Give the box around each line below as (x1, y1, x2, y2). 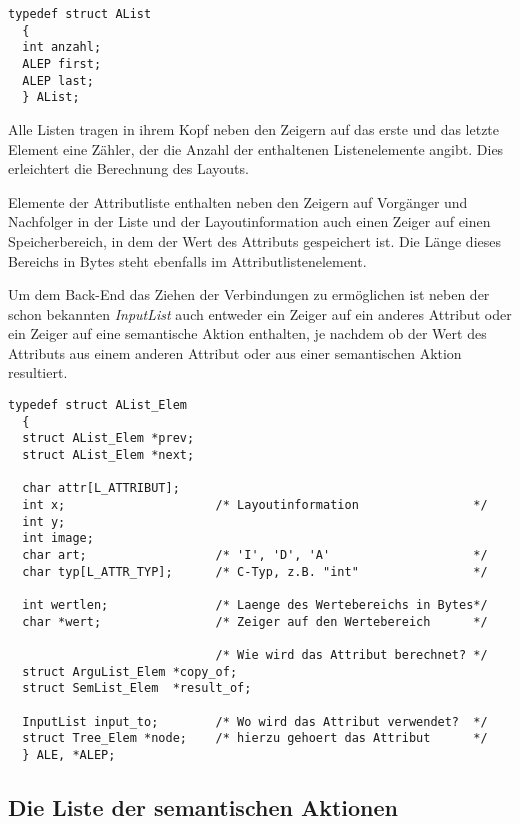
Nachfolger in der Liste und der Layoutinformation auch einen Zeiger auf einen (8, 211, 491, 232)
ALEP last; (22, 73, 94, 88)
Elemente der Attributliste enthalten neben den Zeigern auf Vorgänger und (8, 191, 468, 212)
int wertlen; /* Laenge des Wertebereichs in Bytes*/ (22, 597, 488, 612)
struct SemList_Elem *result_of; (22, 681, 252, 696)
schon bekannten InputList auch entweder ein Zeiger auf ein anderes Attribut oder (8, 303, 512, 324)
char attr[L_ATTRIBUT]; (22, 481, 180, 496)
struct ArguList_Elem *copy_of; (22, 664, 238, 679)
